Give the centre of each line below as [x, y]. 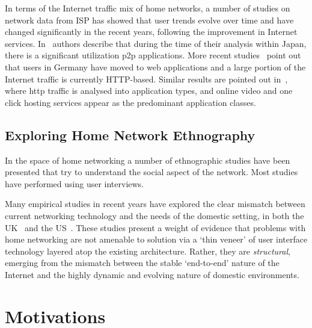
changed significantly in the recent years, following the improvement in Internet [151, 32]
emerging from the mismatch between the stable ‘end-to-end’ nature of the [142, 263]
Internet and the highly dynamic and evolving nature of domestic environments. [152, 274]
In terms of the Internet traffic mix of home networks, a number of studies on [148, 8]
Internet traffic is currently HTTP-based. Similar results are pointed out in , [146, 79]
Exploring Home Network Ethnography [130, 135]
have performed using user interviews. [74, 183]
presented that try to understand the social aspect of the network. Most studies [151, 172]
